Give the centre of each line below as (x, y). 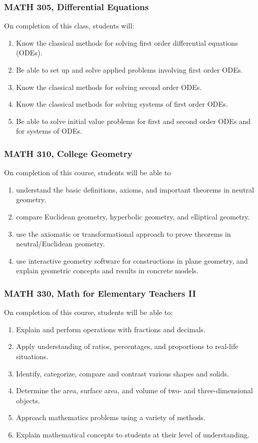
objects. (28, 400)
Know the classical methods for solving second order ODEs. (109, 87)
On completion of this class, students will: (69, 26)
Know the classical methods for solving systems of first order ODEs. (122, 104)
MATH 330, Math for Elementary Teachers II (100, 293)
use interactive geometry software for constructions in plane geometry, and (132, 260)
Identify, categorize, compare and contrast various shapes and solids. (122, 373)
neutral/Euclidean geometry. (60, 244)
